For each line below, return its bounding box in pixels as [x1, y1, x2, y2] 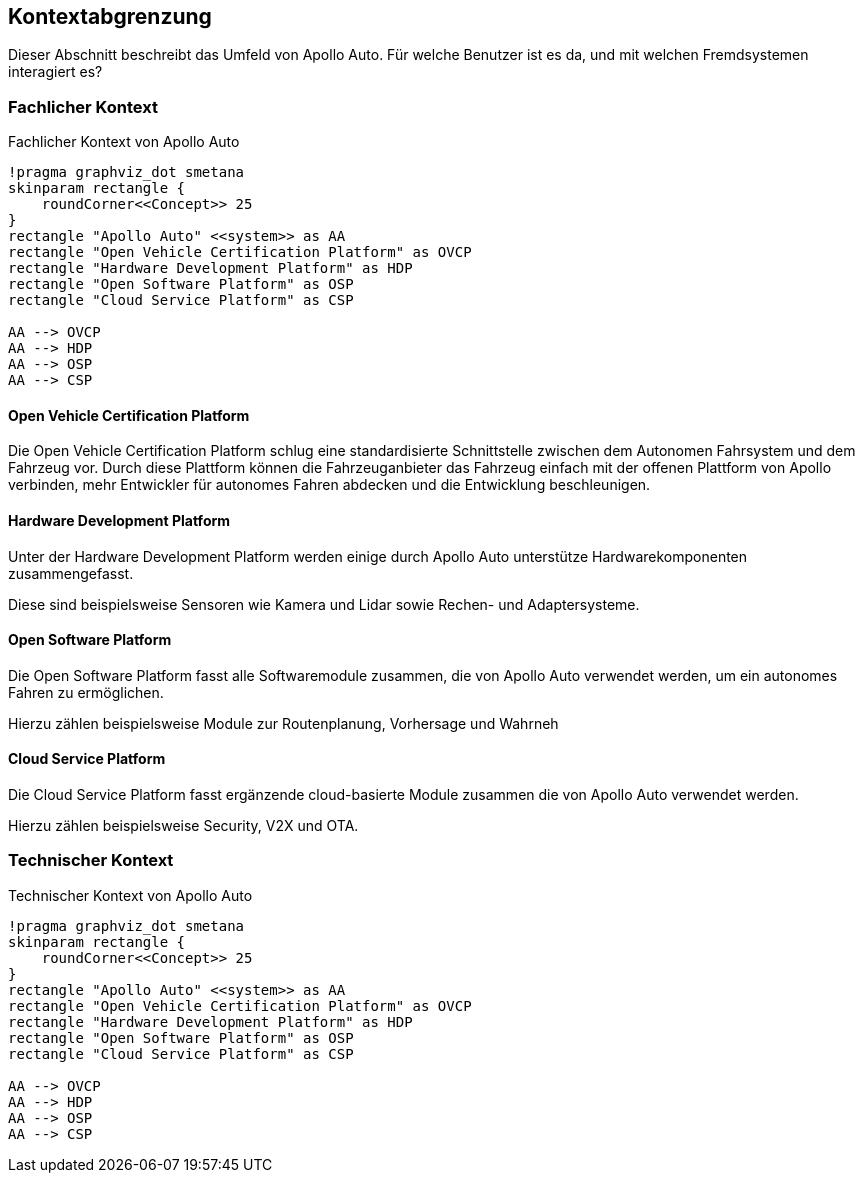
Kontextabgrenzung [8, 4, 212, 29]
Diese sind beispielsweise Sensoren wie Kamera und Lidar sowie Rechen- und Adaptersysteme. [8, 595, 640, 613]
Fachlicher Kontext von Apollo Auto [8, 133, 240, 151]
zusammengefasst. [8, 564, 134, 582]
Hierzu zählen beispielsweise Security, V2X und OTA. [8, 817, 359, 835]
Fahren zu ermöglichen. [8, 683, 164, 701]
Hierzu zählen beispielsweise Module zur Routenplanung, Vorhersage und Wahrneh [8, 714, 559, 732]
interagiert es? [8, 63, 103, 81]
